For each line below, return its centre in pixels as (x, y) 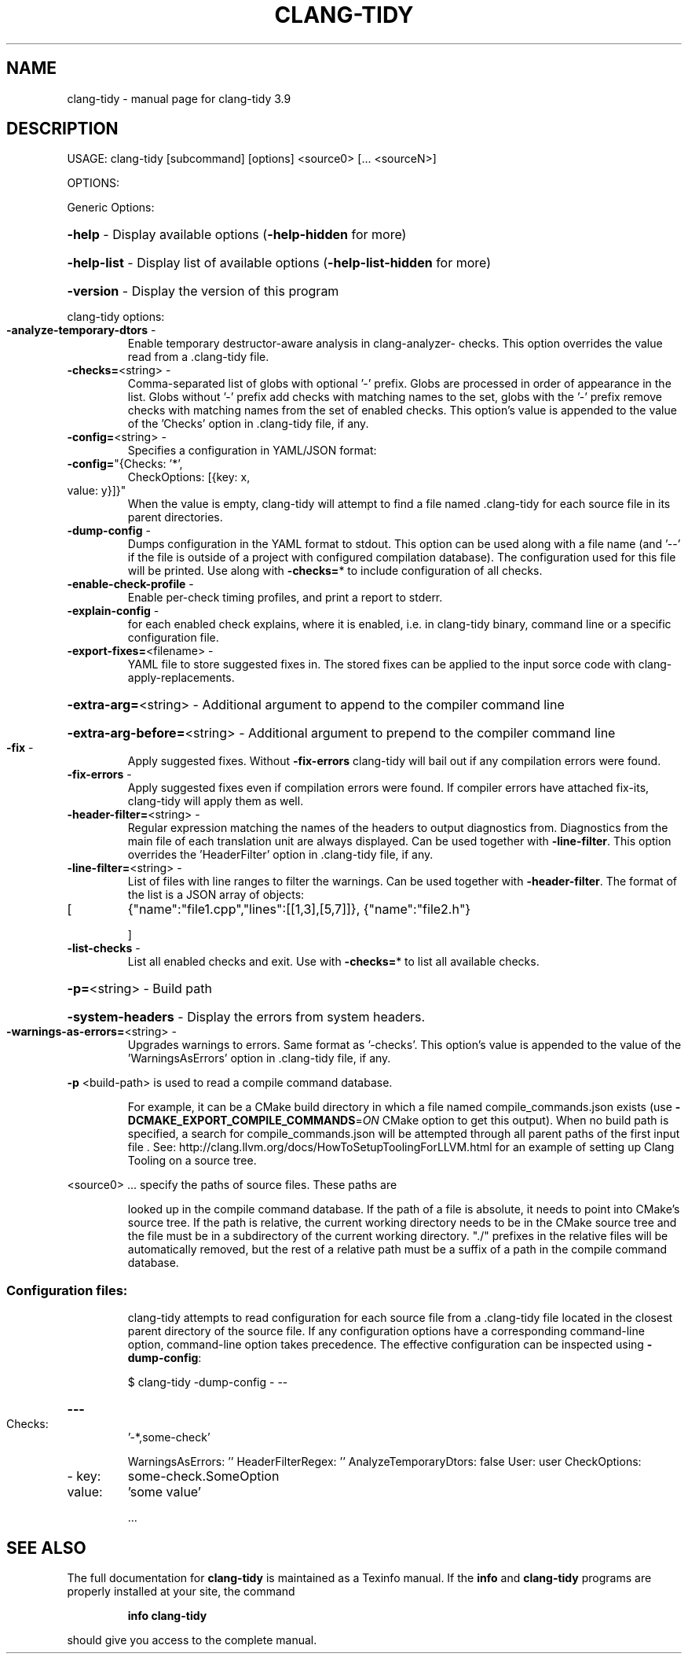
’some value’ (164, 1492)
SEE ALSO (46, 1548)
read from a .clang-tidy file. (198, 357)
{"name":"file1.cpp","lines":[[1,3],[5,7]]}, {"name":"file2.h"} (299, 909)
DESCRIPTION (62, 129)
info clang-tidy (167, 1616)
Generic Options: (111, 208)
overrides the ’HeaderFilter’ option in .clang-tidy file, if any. (280, 855)
